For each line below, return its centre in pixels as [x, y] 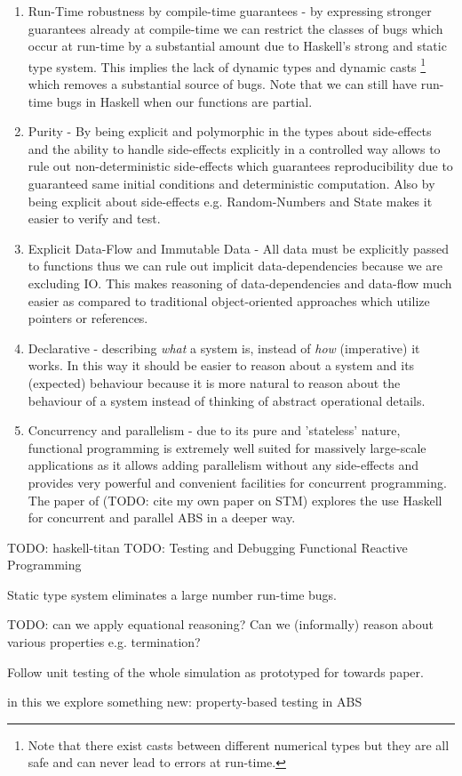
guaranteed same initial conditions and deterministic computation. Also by [231, 183]
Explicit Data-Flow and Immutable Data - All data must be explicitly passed [238, 248]
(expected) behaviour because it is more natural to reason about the [214, 382]
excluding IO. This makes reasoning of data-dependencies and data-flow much [240, 283]
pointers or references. [88, 318]
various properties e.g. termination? [104, 642]
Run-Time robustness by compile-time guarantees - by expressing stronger [230, 11]
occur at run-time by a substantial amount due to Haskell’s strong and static [237, 46]
